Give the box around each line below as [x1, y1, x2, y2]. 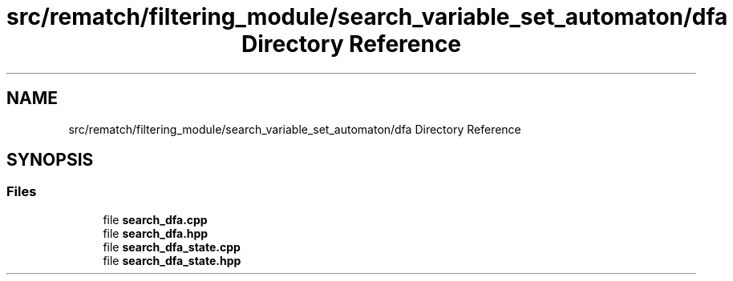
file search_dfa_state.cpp [103, 239, 241, 254]
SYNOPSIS [6, 150, 94, 171]
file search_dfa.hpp [103, 226, 209, 240]
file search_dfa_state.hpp [103, 253, 241, 267]
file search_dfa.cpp [103, 212, 208, 227]
